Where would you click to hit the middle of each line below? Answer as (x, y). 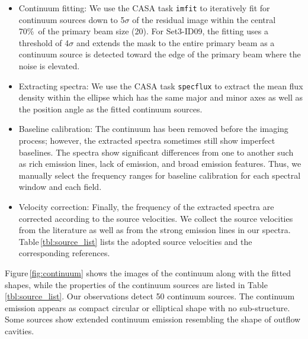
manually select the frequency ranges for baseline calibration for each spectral (160, 175)
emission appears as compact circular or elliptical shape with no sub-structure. (147, 307)
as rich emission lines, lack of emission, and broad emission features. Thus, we (160, 164)
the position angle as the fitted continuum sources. (110, 109)
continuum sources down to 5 (72, 19)
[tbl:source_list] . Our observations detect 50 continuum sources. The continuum (150, 296)
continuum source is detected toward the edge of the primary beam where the (160, 54)
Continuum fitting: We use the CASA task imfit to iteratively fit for (144, 8)
